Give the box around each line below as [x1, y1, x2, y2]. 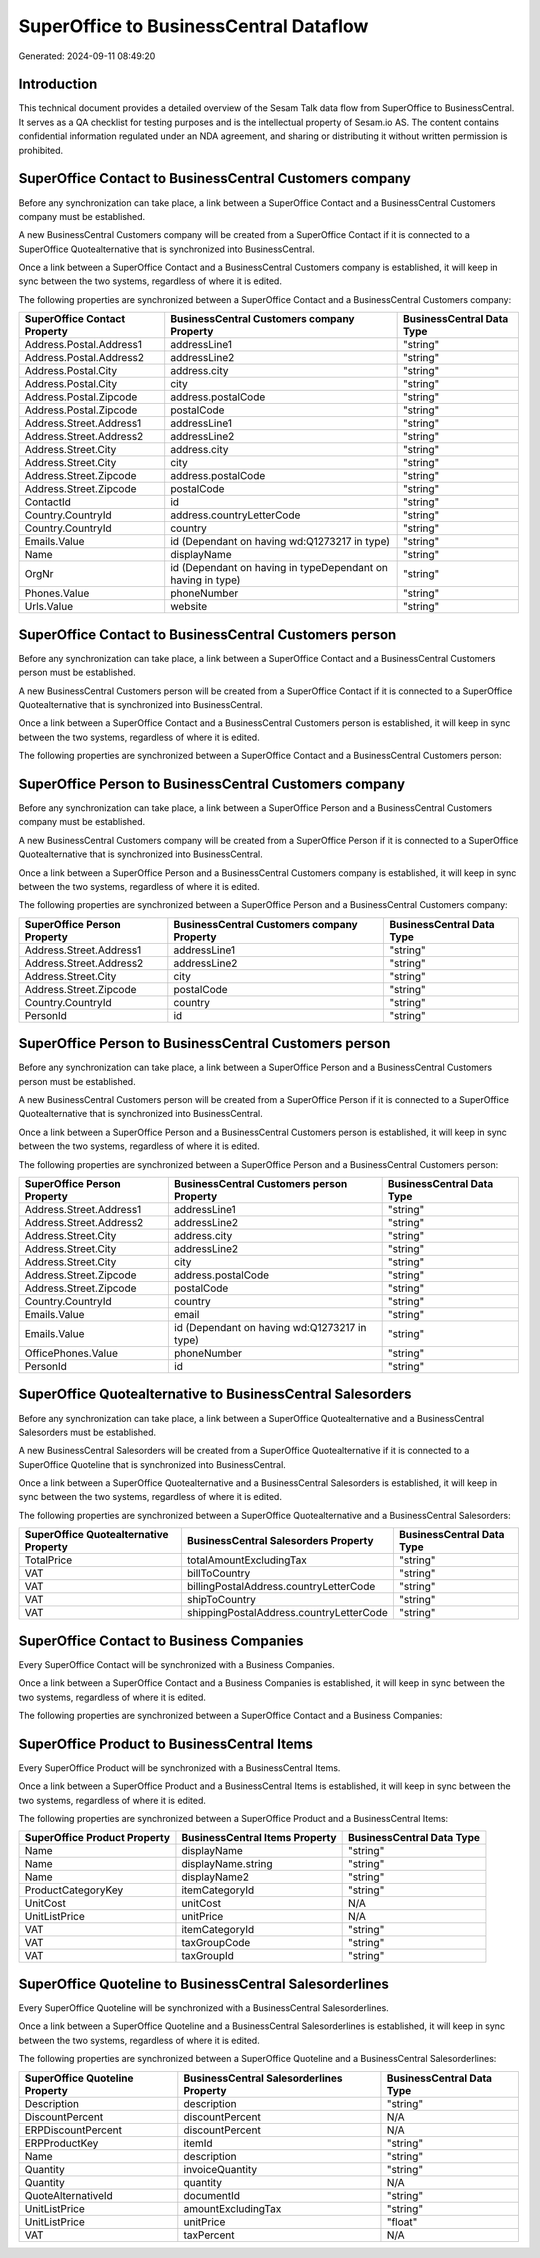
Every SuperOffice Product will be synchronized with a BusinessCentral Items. [18, 1761, 341, 1774]
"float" [386, 2215, 418, 2229]
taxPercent [183, 2228, 235, 2242]
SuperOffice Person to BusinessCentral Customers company [18, 775, 405, 792]
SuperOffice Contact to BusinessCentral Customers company [18, 170, 412, 187]
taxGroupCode [181, 1936, 251, 1950]
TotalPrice [24, 1553, 73, 1567]
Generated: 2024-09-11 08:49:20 [18, 50, 156, 62]
